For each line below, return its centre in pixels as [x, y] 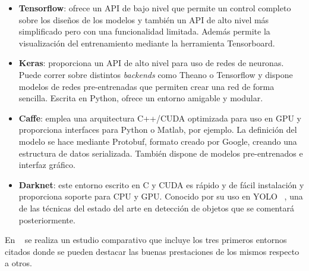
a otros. [19, 263]
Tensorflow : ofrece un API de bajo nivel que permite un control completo [155, 8]
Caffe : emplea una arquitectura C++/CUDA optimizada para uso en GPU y [160, 118]
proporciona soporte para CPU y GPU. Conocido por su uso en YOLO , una [161, 196]
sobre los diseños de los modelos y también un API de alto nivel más [144, 19]
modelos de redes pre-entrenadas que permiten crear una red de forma [146, 86]
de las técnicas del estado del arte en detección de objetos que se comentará [156, 208]
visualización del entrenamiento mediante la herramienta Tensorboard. [147, 43]
